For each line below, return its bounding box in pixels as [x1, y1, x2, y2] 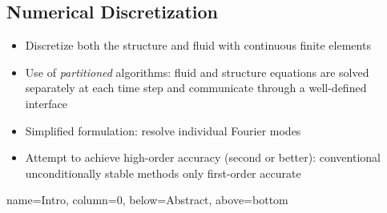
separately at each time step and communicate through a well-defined [25, 79, 367, 96]
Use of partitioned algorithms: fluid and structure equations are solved [25, 63, 369, 80]
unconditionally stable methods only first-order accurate [25, 164, 301, 181]
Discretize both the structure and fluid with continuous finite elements [25, 37, 371, 54]
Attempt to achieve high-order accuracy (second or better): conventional [25, 149, 381, 166]
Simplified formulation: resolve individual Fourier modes [25, 122, 301, 139]
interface [25, 94, 67, 111]
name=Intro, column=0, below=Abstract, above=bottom [6, 191, 288, 208]
